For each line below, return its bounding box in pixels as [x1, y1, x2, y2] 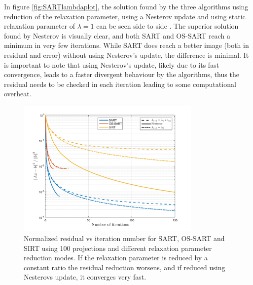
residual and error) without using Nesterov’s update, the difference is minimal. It [4, 49, 249, 60]
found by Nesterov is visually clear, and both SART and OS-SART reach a [4, 30, 230, 41]
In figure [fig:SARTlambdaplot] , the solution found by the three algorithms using [4, 1, 249, 11]
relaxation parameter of [4, 21, 75, 31]
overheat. [4, 88, 32, 99]
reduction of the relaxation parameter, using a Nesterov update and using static [4, 11, 246, 21]
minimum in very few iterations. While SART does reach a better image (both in [4, 40, 249, 50]
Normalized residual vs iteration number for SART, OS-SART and [24, 233, 225, 243]
